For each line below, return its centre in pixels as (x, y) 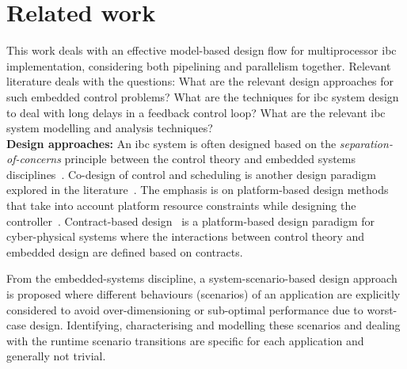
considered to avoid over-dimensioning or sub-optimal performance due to (185, 309)
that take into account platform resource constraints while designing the (181, 205)
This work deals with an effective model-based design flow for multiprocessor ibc (202, 50)
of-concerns (34, 159)
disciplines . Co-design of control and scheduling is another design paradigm (191, 174)
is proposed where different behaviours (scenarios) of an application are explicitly (203, 294)
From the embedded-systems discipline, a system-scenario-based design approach (202, 278)
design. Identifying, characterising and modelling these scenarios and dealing (215, 325)
